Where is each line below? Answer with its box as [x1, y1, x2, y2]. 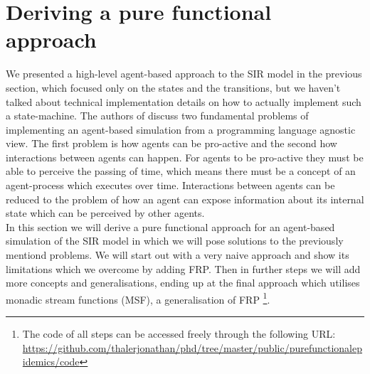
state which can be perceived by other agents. [6, 205, 205, 220]
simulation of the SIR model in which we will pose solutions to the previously [6, 233, 344, 248]
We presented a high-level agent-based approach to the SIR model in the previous [6, 66, 362, 81]
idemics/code [22, 354, 80, 369]
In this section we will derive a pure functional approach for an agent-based [6, 219, 335, 234]
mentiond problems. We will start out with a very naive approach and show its [6, 247, 349, 262]
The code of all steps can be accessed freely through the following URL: [22, 326, 336, 341]
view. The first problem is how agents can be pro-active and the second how [6, 136, 337, 151]
